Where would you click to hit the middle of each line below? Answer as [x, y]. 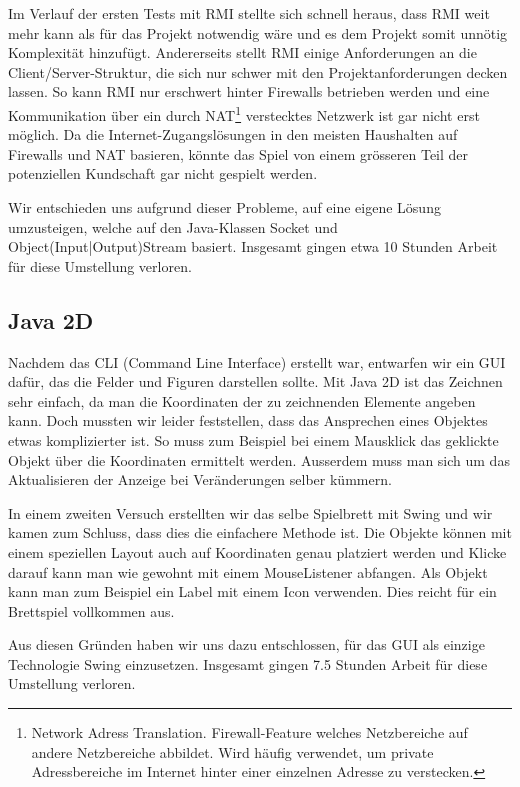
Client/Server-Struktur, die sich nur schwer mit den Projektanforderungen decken [258, 71]
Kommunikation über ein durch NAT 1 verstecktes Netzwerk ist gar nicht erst [244, 113]
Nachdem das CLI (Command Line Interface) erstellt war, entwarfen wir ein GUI [257, 361]
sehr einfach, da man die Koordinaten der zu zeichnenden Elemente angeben [242, 400]
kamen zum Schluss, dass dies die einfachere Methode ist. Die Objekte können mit [260, 532]
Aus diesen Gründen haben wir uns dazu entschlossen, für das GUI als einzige [246, 644]
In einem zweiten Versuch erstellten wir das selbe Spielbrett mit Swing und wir [250, 512]
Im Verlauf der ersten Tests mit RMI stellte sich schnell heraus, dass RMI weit [249, 13]
